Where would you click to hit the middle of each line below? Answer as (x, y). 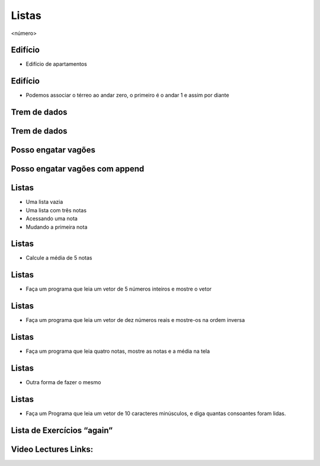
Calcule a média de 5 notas (59, 258)
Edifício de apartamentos (56, 64)
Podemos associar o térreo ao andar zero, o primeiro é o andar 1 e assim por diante (127, 95)
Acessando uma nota (52, 219)
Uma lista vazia (44, 202)
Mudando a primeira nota (57, 227)
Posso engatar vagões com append (78, 169)
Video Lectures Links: (52, 449)
